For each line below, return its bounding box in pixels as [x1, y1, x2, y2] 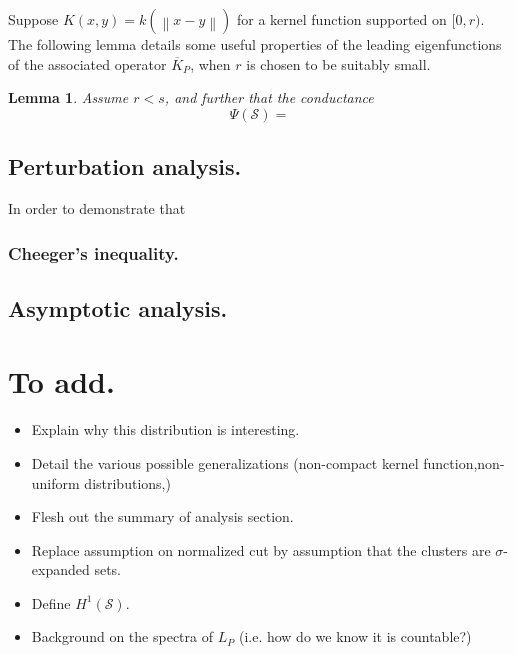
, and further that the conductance [164, 87, 374, 108]
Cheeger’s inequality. [8, 240, 179, 265]
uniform [31, 472, 80, 493]
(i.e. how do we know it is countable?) [238, 626, 472, 647]
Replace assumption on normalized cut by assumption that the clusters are [31, 539, 491, 560]
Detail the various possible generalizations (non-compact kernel [31, 452, 419, 473]
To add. [8, 361, 115, 402]
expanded [31, 559, 90, 580]
